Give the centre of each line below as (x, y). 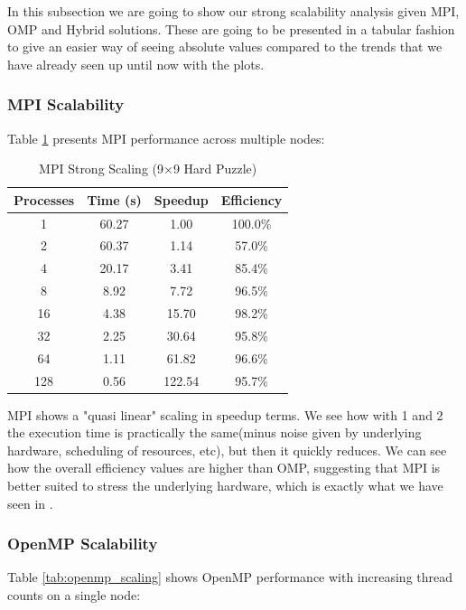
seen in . (30, 503)
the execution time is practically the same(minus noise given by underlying (214, 432)
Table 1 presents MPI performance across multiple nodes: (166, 138)
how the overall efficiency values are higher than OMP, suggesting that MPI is (224, 468)
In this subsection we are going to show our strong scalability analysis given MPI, (233, 11)
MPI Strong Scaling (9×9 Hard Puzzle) (148, 169)
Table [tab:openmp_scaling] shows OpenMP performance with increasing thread (230, 577)
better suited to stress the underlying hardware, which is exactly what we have (225, 485)
